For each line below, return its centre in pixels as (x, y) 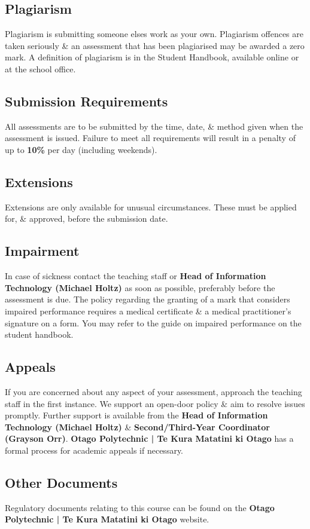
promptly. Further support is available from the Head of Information (136, 415)
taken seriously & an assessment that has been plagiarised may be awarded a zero (155, 45)
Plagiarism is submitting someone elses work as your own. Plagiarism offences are (154, 34)
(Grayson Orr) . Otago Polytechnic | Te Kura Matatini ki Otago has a (149, 438)
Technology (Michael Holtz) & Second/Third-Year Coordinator (138, 426)
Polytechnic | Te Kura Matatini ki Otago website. (107, 519)
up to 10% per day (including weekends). (81, 149)
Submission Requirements (86, 101)
